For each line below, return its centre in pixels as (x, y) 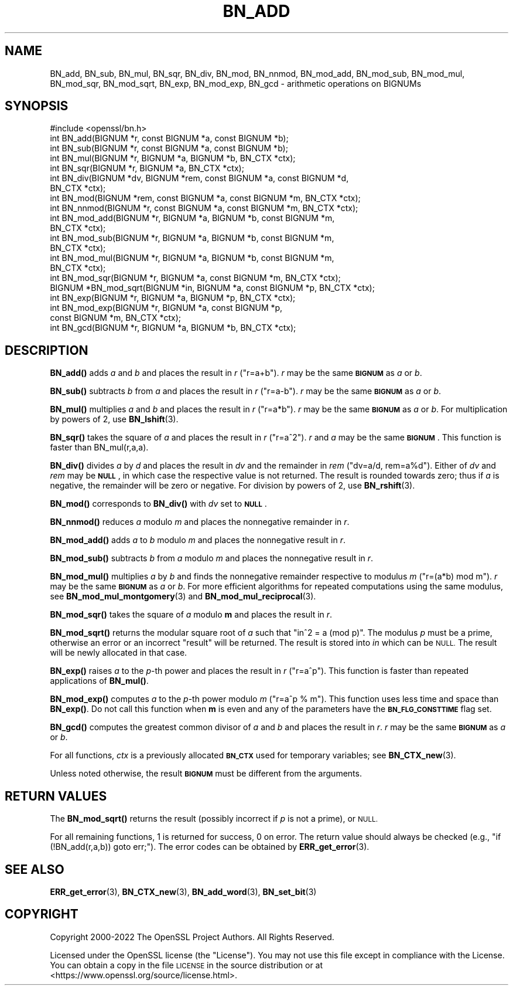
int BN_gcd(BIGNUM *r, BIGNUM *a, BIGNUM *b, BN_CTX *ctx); (173, 328)
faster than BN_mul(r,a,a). (99, 447)
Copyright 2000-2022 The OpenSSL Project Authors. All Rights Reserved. (192, 937)
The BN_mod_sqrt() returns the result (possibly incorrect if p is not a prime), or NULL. (214, 819)
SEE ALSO (35, 869)
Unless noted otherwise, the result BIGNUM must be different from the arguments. (206, 774)
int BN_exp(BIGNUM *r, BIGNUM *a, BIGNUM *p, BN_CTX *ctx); (173, 298)
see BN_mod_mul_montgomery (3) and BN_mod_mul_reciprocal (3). (183, 596)
